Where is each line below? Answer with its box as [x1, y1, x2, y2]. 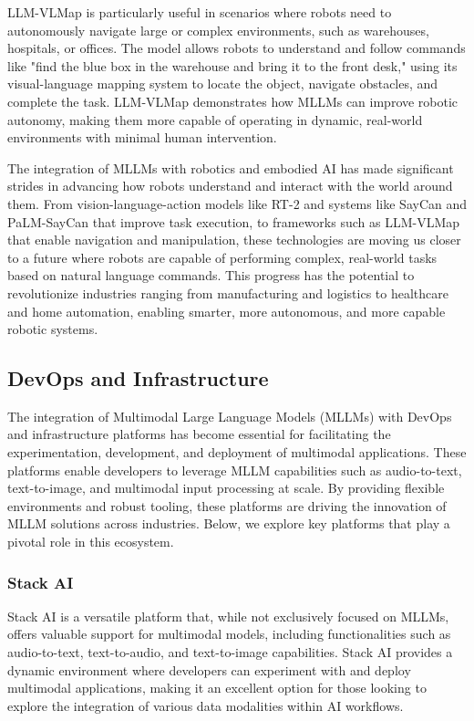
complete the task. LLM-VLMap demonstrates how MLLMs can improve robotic [7, 91, 459, 110]
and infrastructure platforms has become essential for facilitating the [7, 424, 391, 444]
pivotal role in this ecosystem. [7, 532, 174, 551]
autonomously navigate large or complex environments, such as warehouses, [7, 20, 429, 39]
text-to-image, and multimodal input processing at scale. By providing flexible [7, 478, 445, 497]
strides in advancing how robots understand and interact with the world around [7, 176, 453, 195]
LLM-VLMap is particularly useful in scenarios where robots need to [7, 3, 392, 21]
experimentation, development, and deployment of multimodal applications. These [7, 443, 467, 462]
